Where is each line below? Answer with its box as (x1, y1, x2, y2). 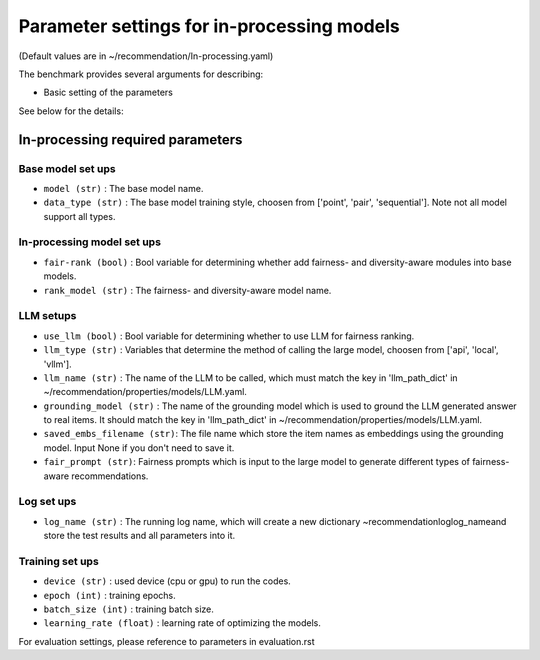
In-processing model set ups (18, 235, 162, 249)
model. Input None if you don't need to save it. (43, 441, 235, 454)
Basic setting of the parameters (43, 86, 174, 99)
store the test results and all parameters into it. (43, 530, 236, 542)
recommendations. (71, 470, 149, 482)
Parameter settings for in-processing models (18, 15, 400, 37)
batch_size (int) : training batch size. (43, 603, 215, 615)
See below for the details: (18, 105, 124, 117)
